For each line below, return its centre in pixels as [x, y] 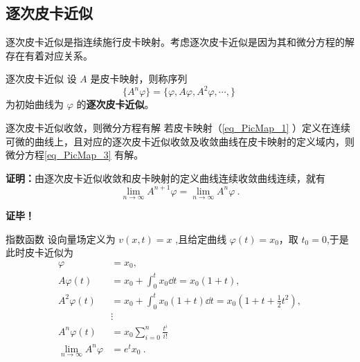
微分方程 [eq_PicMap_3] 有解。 [75, 155]
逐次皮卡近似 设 [41, 79]
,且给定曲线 [201, 238]
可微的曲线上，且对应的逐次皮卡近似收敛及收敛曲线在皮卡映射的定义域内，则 [180, 141]
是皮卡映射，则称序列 [139, 79]
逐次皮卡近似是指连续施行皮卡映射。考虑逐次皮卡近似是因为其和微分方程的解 [180, 42]
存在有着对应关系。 [49, 55]
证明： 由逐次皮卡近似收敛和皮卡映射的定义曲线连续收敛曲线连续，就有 [165, 178]
